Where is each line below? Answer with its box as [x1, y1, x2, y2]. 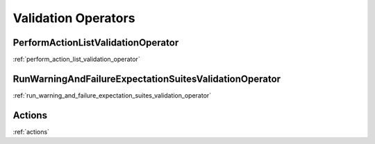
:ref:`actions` [12, 127, 50, 136]
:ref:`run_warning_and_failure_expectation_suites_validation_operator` [12, 91, 212, 100]
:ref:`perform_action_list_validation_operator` [12, 55, 140, 64]
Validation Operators [12, 10, 135, 26]
